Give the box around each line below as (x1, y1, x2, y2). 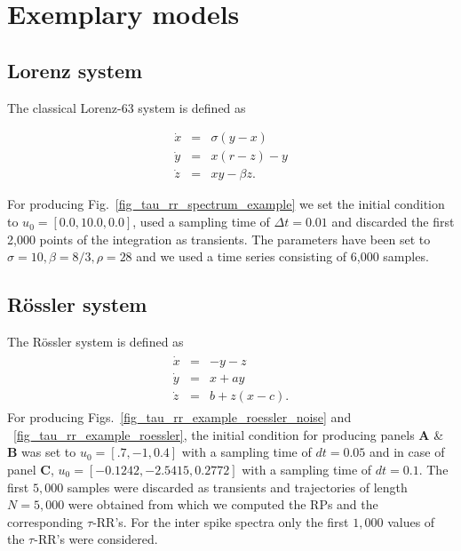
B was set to (7, 443, 76, 461)
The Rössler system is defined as (7, 332, 184, 351)
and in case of (369, 443, 445, 461)
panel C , (7, 460, 54, 478)
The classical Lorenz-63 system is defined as (7, 98, 246, 116)
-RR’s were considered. (34, 530, 158, 548)
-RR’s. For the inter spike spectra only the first (92, 512, 349, 531)
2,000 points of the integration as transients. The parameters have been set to (7, 229, 431, 248)
